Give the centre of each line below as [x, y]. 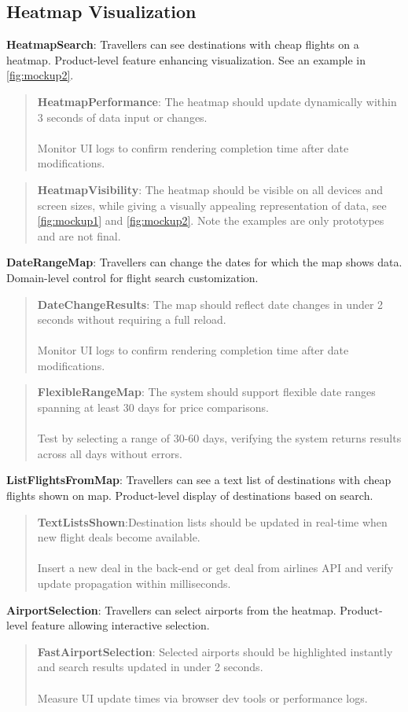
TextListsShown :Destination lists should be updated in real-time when [212, 521]
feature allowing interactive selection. [120, 625]
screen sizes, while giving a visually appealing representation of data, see [212, 205]
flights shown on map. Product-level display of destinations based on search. [190, 495]
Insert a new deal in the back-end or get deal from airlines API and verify [215, 568]
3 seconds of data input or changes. [122, 117]
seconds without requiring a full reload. [132, 319]
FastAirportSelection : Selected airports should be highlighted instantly [215, 651]
